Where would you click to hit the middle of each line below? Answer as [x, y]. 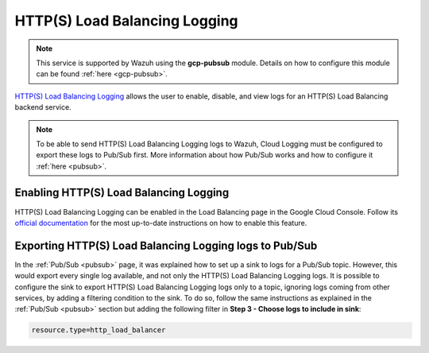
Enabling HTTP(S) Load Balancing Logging [122, 193]
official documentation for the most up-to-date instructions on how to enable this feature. [161, 223]
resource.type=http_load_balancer [99, 330]
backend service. [43, 107]
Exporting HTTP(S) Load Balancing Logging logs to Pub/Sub [166, 245]
